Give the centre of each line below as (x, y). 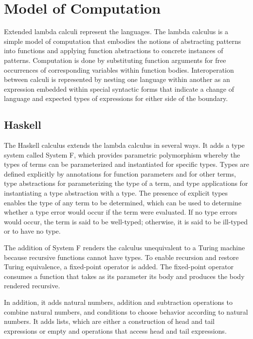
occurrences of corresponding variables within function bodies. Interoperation (119, 70)
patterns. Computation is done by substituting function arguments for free (115, 60)
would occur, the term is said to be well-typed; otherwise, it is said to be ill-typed (126, 221)
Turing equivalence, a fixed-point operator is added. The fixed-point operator (119, 267)
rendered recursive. (32, 286)
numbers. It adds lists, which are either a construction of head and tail (109, 321)
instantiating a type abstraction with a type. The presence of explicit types (116, 193)
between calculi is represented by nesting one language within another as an (117, 79)
